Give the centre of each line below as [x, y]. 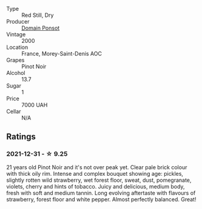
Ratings [21, 137]
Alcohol [16, 73]
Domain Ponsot [41, 28]
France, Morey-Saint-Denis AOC [62, 53]
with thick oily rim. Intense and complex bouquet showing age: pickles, [95, 173]
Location [17, 47]
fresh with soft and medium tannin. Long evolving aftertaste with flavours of [101, 193]
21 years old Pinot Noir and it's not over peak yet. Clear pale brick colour [97, 167]
